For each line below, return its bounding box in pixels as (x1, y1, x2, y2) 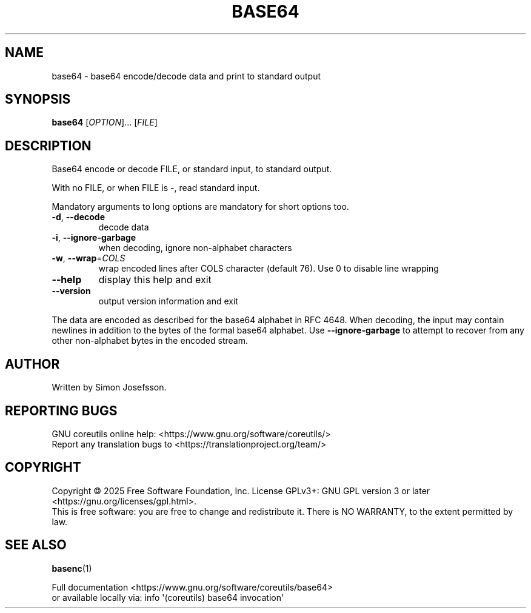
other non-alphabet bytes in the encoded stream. (52, 335, 249, 346)
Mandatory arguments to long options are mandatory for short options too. (52, 201, 349, 212)
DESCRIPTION (5, 138, 92, 153)
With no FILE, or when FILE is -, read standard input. (52, 183, 260, 193)
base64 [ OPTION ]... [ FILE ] (52, 117, 158, 128)
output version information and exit (98, 296, 238, 307)
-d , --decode (52, 212, 105, 223)
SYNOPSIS (5, 92, 71, 107)
